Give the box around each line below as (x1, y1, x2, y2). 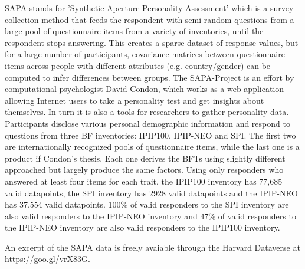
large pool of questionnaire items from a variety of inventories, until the (5, 25, 264, 37)
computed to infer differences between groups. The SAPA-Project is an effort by (5, 71, 294, 83)
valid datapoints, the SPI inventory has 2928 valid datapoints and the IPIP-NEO (5, 186, 298, 199)
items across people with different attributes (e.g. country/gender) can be (5, 59, 271, 71)
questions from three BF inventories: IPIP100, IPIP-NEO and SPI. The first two (5, 129, 296, 141)
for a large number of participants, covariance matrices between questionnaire (5, 48, 285, 60)
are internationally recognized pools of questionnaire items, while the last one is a (5, 140, 300, 153)
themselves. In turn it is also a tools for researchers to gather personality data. (5, 106, 289, 118)
